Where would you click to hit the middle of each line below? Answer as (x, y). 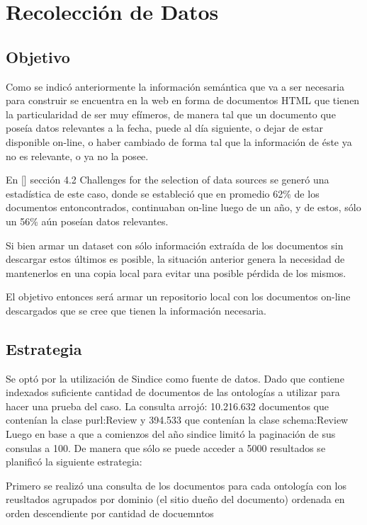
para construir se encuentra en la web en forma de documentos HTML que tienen (183, 100)
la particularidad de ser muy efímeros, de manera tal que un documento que (171, 114)
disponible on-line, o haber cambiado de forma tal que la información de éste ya (179, 141)
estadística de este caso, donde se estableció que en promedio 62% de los (163, 193)
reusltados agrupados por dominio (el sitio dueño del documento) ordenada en (175, 499)
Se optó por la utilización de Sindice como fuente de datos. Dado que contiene (175, 378)
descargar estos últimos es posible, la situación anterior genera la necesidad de (175, 259)
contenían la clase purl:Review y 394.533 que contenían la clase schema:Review (177, 420)
